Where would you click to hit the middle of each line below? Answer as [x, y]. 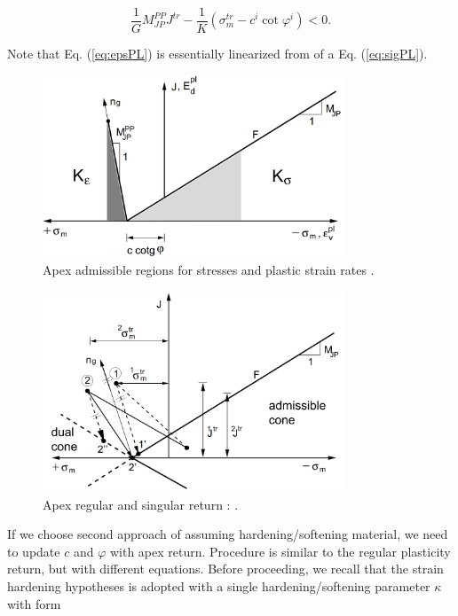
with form [34, 603]
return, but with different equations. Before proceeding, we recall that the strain [225, 569]
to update [34, 551]
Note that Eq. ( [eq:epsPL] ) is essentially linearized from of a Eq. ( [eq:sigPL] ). [217, 54]
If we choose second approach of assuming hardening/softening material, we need [228, 534]
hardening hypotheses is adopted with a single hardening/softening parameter [219, 586]
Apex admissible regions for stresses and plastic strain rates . [209, 270]
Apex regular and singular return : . [141, 504]
